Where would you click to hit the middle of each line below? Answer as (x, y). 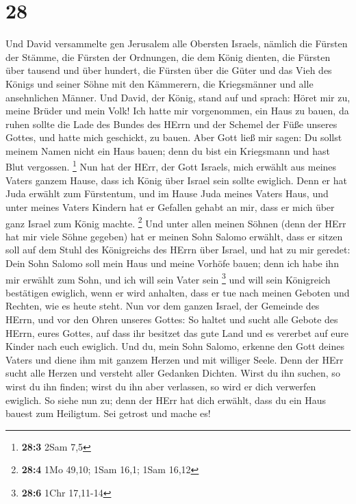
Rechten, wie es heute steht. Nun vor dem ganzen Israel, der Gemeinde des (163, 306)
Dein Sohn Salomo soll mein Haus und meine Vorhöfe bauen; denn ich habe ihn (172, 263)
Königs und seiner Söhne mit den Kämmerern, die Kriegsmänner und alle (160, 83)
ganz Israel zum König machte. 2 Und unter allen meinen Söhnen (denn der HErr (176, 222)
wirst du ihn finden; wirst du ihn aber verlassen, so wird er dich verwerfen (161, 386)
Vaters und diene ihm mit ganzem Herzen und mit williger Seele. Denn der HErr (175, 359)
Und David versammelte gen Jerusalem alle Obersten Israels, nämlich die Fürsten (177, 43)
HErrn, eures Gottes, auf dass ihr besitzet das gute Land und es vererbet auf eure (177, 332)
